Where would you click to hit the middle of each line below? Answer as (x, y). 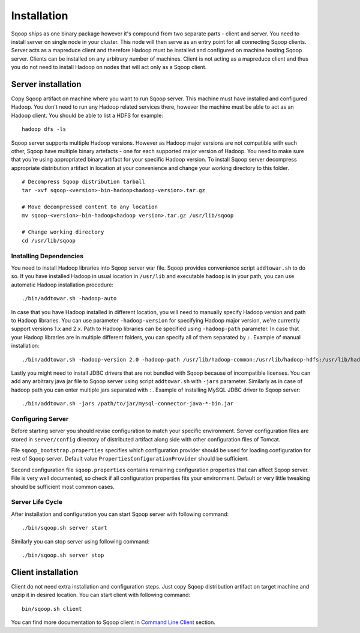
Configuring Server (40, 419)
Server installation (46, 84)
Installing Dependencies (47, 256)
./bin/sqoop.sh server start (64, 528)
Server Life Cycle (37, 502)
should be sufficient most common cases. (63, 486)
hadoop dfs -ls (44, 129)
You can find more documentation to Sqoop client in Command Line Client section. (113, 622)
